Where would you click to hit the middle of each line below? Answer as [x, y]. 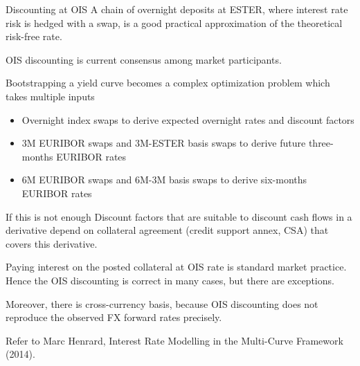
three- [321, 143]
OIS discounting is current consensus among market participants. [144, 59]
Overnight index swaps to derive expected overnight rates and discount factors [188, 119]
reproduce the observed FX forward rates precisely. [114, 317]
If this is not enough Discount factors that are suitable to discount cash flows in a [179, 216]
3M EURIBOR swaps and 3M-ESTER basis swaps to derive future [164, 143]
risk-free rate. [34, 36]
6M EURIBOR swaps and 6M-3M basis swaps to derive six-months [164, 180]
